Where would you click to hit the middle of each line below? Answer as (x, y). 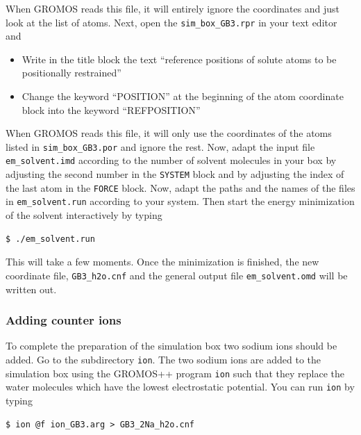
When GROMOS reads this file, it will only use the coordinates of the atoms (169, 133)
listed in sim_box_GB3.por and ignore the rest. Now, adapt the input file (160, 146)
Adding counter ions (64, 320)
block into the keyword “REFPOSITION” (111, 109)
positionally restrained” (72, 73)
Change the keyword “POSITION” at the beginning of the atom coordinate (183, 96)
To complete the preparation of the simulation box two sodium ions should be (171, 346)
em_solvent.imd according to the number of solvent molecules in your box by (171, 160)
